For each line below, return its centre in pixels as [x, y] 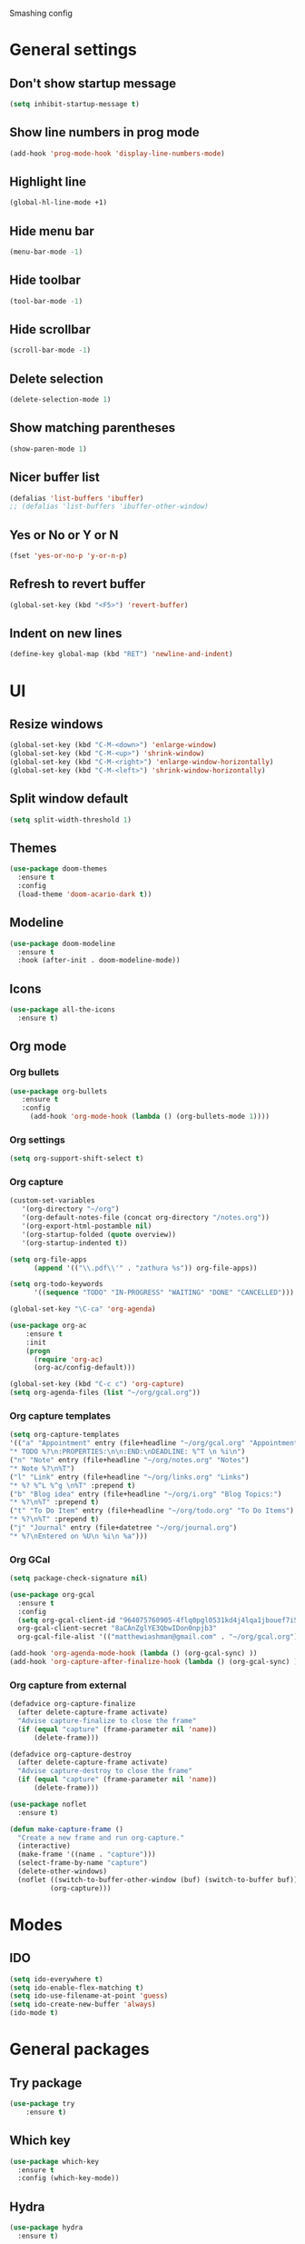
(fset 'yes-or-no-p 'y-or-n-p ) [69, 556]
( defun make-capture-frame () [67, 1829]
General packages [79, 2050]
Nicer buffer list [54, 478]
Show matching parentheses [93, 428]
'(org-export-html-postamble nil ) [87, 1226]
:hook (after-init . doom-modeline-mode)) [99, 961]
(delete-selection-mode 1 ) [60, 400]
